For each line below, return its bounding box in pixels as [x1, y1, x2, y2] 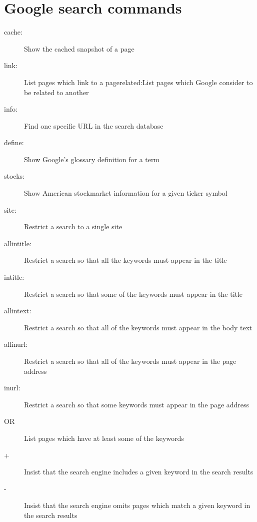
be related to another [24, 87, 89, 97]
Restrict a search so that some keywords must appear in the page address [24, 399, 249, 409]
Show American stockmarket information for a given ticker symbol [24, 188, 227, 198]
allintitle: [4, 238, 31, 248]
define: [4, 137, 24, 148]
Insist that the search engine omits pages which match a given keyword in [24, 500, 250, 510]
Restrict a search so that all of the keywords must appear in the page [24, 356, 236, 366]
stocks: [4, 171, 24, 181]
